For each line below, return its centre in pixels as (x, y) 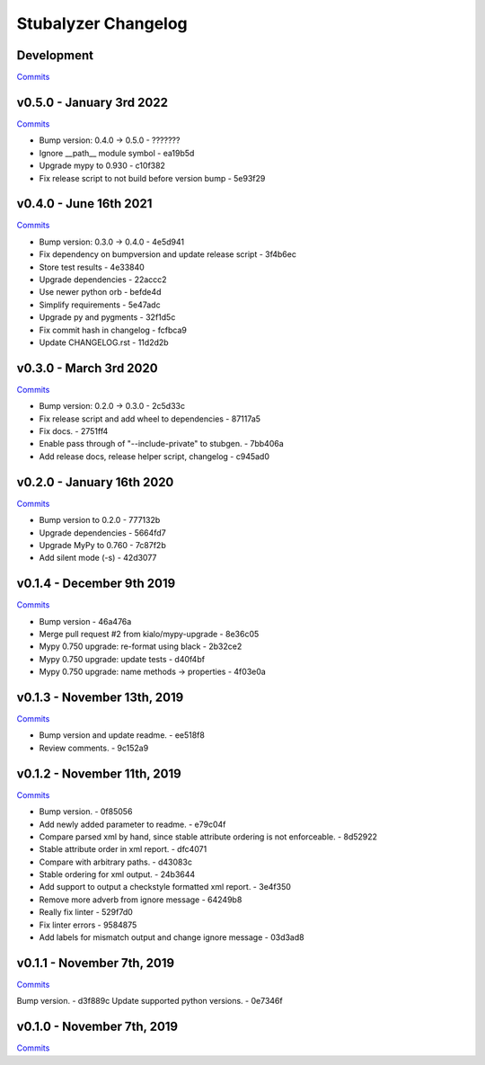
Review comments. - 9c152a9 (94, 748)
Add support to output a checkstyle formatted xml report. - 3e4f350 (165, 887)
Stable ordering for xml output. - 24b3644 (117, 874)
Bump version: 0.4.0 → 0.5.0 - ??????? (110, 140)
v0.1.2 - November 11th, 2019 (99, 773)
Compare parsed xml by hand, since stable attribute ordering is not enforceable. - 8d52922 (208, 837)
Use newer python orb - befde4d (100, 292)
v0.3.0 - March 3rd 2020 (87, 368)
